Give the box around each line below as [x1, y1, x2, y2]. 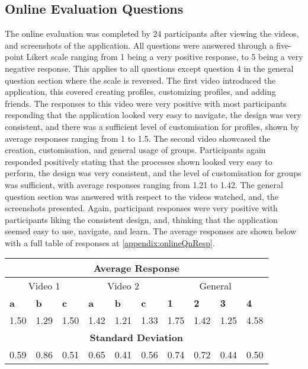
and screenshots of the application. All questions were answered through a [5, 39, 274, 51]
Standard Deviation [89, 330, 184, 345]
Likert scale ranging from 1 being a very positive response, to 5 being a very [26, 50, 303, 63]
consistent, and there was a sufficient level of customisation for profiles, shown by [5, 120, 299, 132]
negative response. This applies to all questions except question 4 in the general [5, 62, 294, 74]
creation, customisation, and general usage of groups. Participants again [5, 144, 266, 156]
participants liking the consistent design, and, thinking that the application [5, 213, 278, 225]
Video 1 [28, 279, 60, 293]
